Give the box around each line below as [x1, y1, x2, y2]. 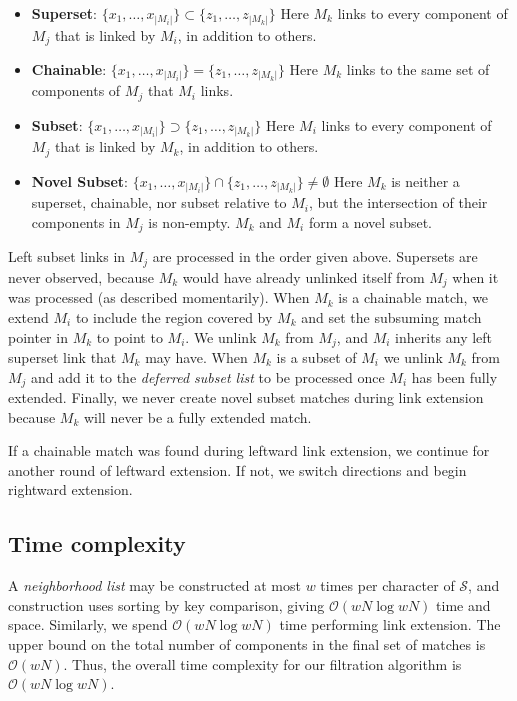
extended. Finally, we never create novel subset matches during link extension [8, 387, 484, 408]
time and [436, 594, 491, 615]
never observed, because [8, 266, 155, 287]
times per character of [320, 575, 455, 596]
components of [31, 80, 121, 101]
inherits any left [395, 326, 493, 347]
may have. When [145, 347, 248, 368]
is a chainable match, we [338, 287, 489, 308]
